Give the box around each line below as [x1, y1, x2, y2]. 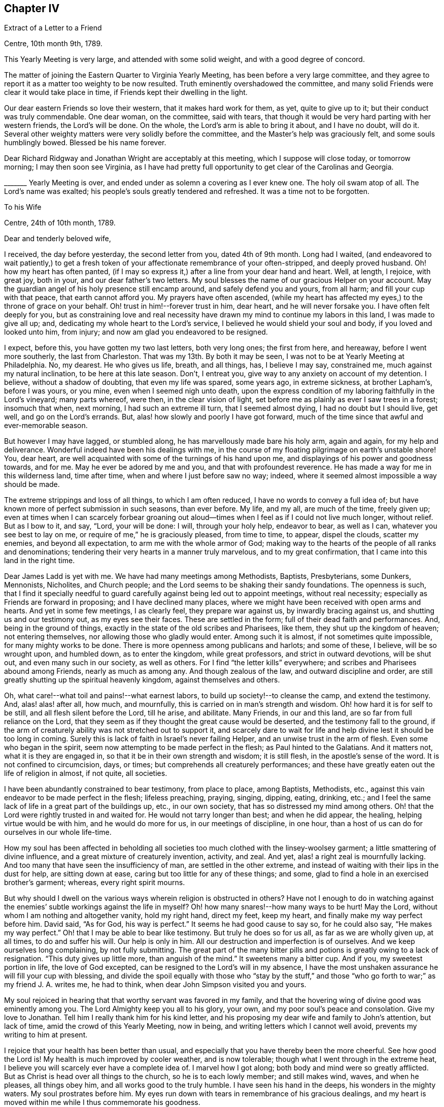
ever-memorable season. [4, 421, 88, 430]
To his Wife [4, 203, 42, 212]
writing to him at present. [4, 1030, 88, 1039]
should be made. [4, 480, 60, 489]
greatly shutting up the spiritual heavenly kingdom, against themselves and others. [4, 675, 280, 685]
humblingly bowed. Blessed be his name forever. [4, 138, 166, 147]
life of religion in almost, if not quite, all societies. [4, 769, 167, 778]
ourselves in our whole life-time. [4, 828, 112, 837]
